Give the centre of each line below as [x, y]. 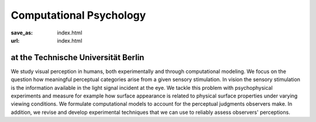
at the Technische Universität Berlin [78, 57]
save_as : [22, 33]
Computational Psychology [78, 15]
